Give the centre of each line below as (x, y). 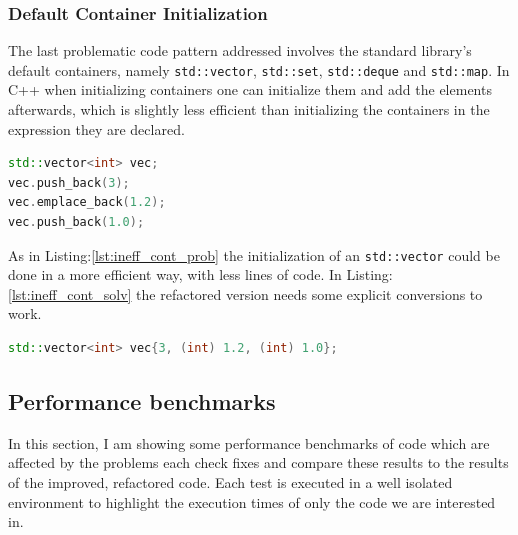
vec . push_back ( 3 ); (69, 182)
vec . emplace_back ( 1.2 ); (87, 202)
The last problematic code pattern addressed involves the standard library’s (240, 50)
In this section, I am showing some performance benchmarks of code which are (249, 442)
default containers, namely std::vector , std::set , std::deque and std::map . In (259, 69)
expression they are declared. (96, 128)
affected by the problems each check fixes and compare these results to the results (258, 462)
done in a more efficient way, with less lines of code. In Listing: (200, 274)
